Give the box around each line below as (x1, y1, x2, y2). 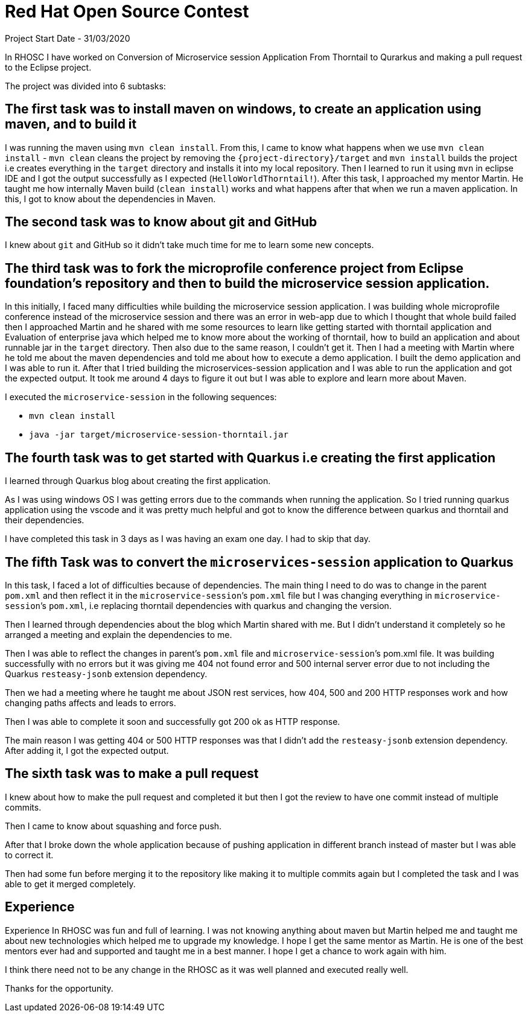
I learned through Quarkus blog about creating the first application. (5, 476, 271, 486)
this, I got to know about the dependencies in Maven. (5, 193, 216, 204)
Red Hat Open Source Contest (5, 1, 249, 22)
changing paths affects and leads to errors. (5, 697, 176, 708)
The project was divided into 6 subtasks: (5, 80, 166, 91)
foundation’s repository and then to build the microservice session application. (5, 275, 490, 291)
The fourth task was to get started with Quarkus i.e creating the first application (5, 450, 496, 465)
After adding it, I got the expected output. (5, 745, 169, 756)
